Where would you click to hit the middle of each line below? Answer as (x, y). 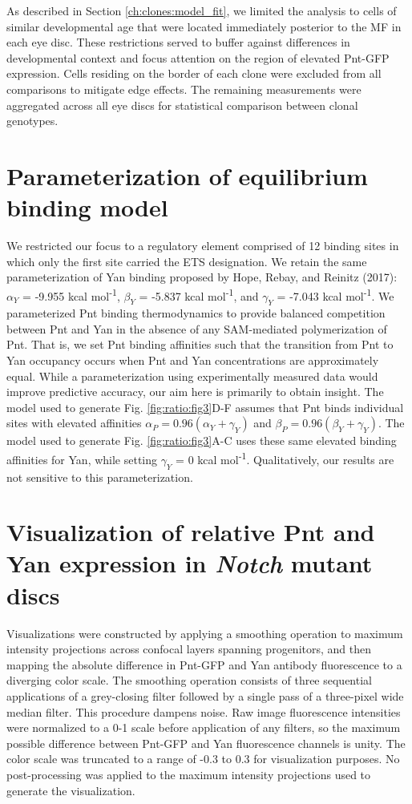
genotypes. (32, 121)
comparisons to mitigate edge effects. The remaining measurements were (184, 89)
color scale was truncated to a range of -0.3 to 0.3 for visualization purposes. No (203, 759)
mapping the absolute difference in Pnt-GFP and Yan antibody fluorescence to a (204, 664)
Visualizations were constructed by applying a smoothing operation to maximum (205, 633)
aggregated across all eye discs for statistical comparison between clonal (182, 105)
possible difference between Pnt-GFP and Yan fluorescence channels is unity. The (206, 743)
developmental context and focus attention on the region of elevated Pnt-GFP (198, 57)
